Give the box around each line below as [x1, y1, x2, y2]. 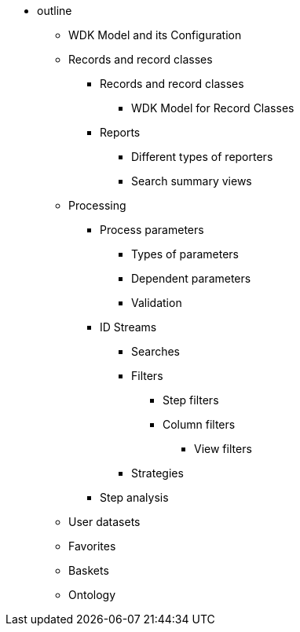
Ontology [68, 588, 116, 601]
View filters [194, 442, 252, 455]
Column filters [163, 418, 236, 431]
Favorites [68, 539, 116, 553]
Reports [100, 126, 141, 139]
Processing [68, 199, 126, 212]
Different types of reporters [131, 150, 273, 163]
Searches [131, 345, 181, 358]
